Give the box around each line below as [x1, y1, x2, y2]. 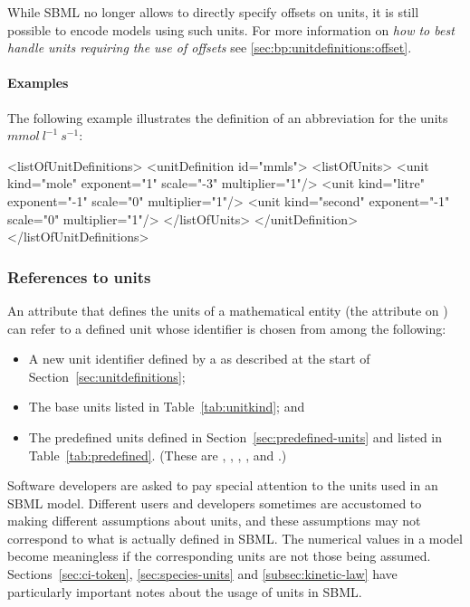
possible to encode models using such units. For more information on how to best [7, 20, 455, 39]
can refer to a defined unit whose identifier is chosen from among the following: [7, 318, 446, 337]
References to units [7, 265, 151, 288]
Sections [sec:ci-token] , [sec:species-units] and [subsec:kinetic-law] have [7, 564, 398, 583]
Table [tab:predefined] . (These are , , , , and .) [28, 445, 287, 464]
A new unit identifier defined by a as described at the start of [28, 349, 370, 368]
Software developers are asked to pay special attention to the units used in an [7, 476, 438, 495]
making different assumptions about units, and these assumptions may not [7, 511, 421, 530]
